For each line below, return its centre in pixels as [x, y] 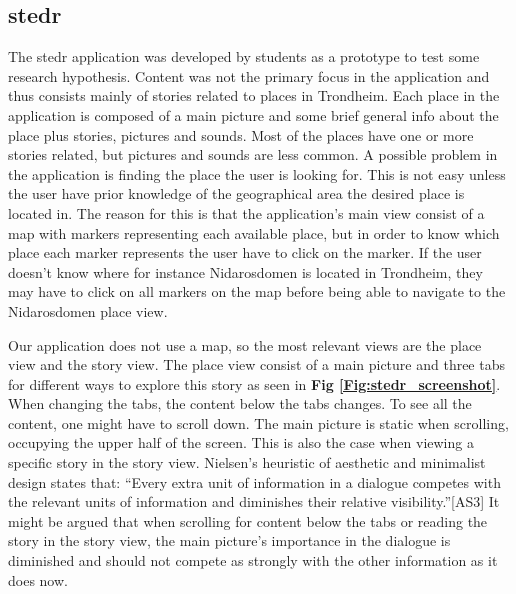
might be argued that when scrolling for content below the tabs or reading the [248, 520]
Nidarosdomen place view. [88, 310]
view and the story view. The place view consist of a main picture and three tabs [256, 364]
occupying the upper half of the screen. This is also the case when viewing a [241, 442]
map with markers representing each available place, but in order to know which [254, 232]
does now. [38, 579]
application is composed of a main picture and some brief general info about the [253, 114]
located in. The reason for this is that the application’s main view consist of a [246, 212]
